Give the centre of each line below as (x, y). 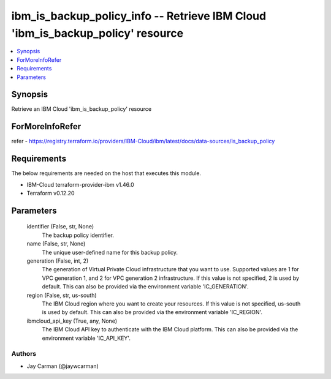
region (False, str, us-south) (62, 295)
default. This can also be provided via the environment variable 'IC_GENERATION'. (145, 287)
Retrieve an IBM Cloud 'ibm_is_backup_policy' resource (82, 109)
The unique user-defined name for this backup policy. (110, 252)
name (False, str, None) (56, 244)
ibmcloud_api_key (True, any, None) (72, 321)
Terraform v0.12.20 (51, 193)
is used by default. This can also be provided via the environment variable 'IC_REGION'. (152, 312)
